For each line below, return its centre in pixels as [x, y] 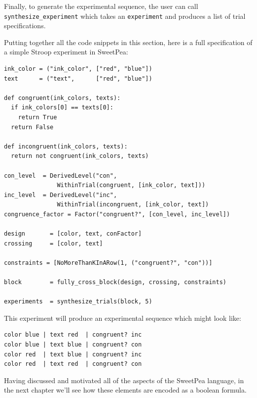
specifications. [25, 25]
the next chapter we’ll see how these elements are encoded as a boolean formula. [125, 390]
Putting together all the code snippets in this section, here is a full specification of [128, 42]
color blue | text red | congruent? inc [73, 335]
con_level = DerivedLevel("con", [61, 175]
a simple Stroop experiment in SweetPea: [66, 52]
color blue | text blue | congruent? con [73, 345]
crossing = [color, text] [54, 243]
